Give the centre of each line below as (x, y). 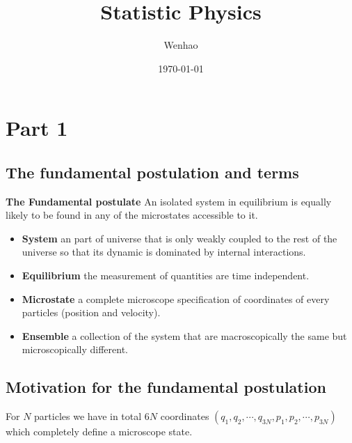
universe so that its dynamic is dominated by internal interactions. (164, 252)
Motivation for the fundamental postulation (166, 387)
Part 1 (37, 128)
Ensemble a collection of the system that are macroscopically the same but (184, 335)
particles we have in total (88, 416)
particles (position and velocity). (91, 312)
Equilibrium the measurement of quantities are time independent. (166, 275)
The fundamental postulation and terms (152, 172)
